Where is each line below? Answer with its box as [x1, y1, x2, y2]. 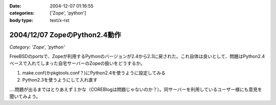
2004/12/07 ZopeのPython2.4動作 [9, 31, 121, 39]
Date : [9, 3, 21, 9]
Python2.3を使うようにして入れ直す [22, 77, 98, 83]
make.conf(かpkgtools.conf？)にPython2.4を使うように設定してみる [22, 69, 166, 76]
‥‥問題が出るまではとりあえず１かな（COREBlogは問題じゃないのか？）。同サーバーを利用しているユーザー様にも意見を [9, 86, 263, 92]
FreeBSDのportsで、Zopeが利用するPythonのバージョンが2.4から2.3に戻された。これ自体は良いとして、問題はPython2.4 [9, 54, 265, 60]
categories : [9, 10, 35, 16]
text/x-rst [50, 17, 70, 23]
